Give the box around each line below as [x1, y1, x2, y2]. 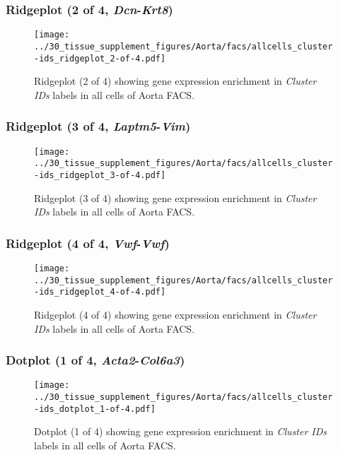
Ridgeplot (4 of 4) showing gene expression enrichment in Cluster [34, 307, 317, 321]
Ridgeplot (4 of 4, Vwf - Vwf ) [6, 234, 170, 252]
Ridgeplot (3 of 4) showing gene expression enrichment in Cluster [34, 190, 317, 205]
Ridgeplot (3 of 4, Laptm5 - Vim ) [6, 117, 191, 135]
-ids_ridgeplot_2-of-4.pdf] [34, 53, 166, 64]
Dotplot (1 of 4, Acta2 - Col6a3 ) [6, 351, 185, 369]
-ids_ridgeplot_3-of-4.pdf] [34, 170, 166, 180]
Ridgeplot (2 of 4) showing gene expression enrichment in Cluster [34, 73, 317, 88]
